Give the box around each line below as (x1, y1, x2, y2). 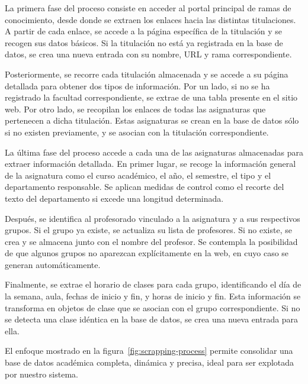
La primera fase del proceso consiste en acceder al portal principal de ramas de (5, 2, 291, 14)
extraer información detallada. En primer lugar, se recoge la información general (5, 157, 296, 170)
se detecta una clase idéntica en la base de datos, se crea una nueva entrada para (5, 313, 299, 325)
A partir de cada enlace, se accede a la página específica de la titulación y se (5, 25, 283, 37)
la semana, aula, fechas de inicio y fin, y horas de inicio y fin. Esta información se (5, 290, 301, 302)
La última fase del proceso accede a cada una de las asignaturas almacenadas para (5, 146, 303, 158)
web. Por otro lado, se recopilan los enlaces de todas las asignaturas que (5, 102, 266, 115)
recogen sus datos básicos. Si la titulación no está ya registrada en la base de (5, 36, 283, 49)
